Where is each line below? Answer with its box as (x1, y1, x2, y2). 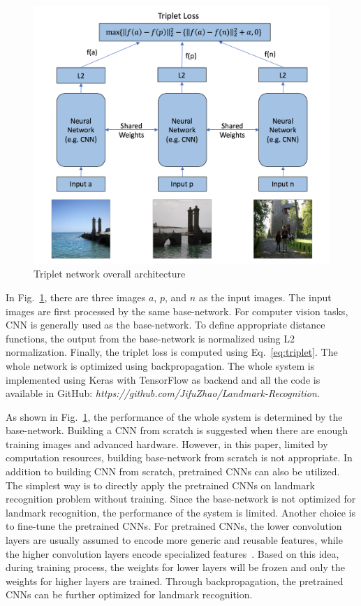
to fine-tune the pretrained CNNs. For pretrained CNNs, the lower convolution (6, 519, 342, 533)
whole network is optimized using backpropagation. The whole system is (6, 358, 315, 373)
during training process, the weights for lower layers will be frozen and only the (6, 560, 345, 575)
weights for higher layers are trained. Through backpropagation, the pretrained (6, 573, 344, 588)
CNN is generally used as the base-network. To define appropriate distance (6, 317, 325, 332)
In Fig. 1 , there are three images (6, 289, 146, 304)
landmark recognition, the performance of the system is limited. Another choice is (6, 505, 355, 519)
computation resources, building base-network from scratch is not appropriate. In (6, 450, 353, 465)
